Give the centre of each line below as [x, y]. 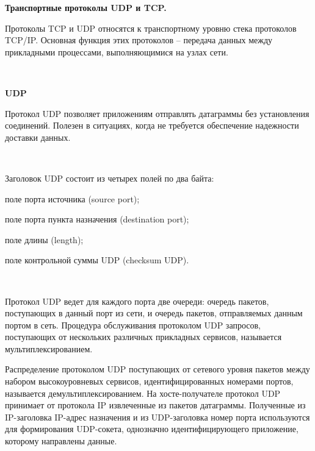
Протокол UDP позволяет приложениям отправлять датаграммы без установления [157, 113]
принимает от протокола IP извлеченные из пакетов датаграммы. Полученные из [155, 405]
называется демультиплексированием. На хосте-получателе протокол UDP [143, 393]
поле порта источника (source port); [72, 198]
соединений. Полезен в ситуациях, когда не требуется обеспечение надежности [152, 125]
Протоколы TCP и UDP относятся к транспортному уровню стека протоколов [151, 28]
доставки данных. [38, 137]
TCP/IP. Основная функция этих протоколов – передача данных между [139, 40]
